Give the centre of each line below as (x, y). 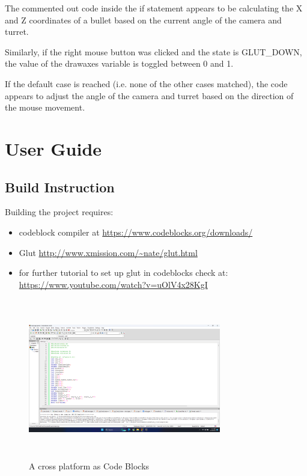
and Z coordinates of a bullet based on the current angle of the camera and (143, 20)
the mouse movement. (45, 107)
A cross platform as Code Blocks (89, 466)
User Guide (53, 148)
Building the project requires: (59, 212)
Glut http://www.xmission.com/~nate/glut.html (108, 252)
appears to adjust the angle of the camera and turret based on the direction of (149, 95)
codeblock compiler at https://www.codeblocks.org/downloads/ (136, 232)
